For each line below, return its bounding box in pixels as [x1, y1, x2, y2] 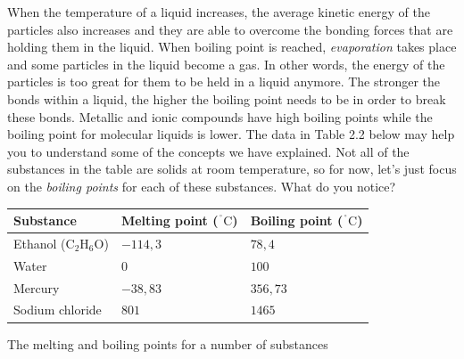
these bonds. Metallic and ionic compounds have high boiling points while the [7, 107, 433, 126]
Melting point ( [120, 211, 219, 230]
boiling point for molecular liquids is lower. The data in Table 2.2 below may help [7, 125, 455, 143]
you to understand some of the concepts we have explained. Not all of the [7, 142, 410, 160]
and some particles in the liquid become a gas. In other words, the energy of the [7, 54, 445, 73]
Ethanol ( [13, 233, 66, 252]
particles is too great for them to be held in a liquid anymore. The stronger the [7, 72, 441, 91]
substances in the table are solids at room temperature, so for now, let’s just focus [7, 159, 457, 178]
